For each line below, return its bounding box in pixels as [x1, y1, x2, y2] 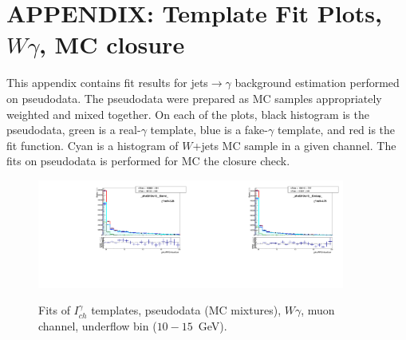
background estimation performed [235, 74, 400, 91]
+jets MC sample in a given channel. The [192, 136, 396, 153]
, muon [301, 302, 335, 318]
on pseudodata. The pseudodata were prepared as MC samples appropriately [6, 89, 382, 106]
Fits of [38, 302, 70, 318]
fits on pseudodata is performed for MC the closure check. [6, 152, 290, 169]
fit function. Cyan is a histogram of [6, 136, 179, 153]
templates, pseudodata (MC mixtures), [91, 302, 282, 318]
